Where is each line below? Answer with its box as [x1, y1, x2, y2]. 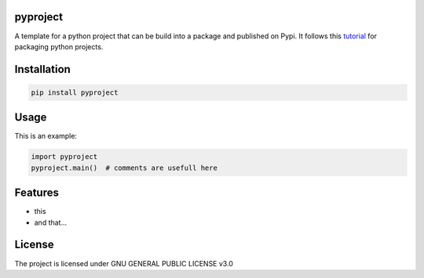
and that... [34, 218, 68, 227]
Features [14, 186, 59, 200]
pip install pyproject [31, 88, 119, 97]
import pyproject [31, 153, 98, 161]
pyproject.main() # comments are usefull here [31, 163, 217, 172]
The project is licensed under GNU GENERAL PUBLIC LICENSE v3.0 [14, 258, 233, 268]
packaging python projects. [14, 42, 104, 51]
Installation [14, 63, 71, 76]
